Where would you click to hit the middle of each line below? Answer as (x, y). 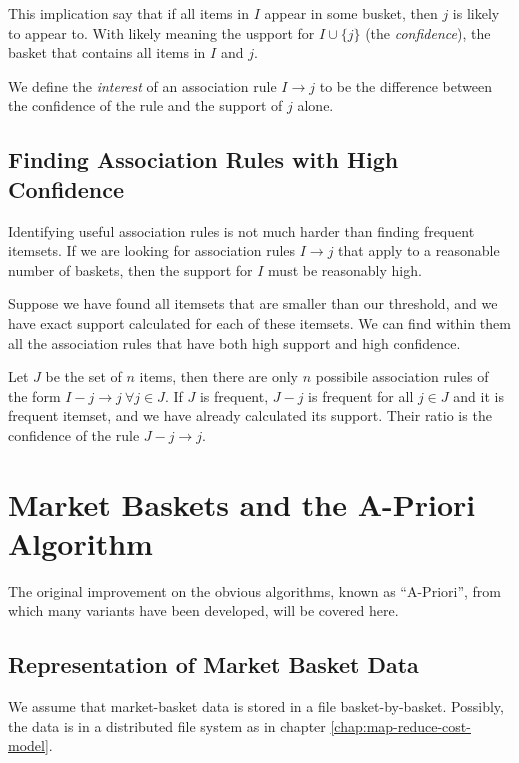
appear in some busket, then (351, 13)
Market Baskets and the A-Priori (242, 503)
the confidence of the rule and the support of (145, 105)
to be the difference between (405, 85)
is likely (476, 13)
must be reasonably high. (345, 269)
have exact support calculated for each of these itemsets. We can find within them (259, 322)
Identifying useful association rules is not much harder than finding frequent (241, 230)
